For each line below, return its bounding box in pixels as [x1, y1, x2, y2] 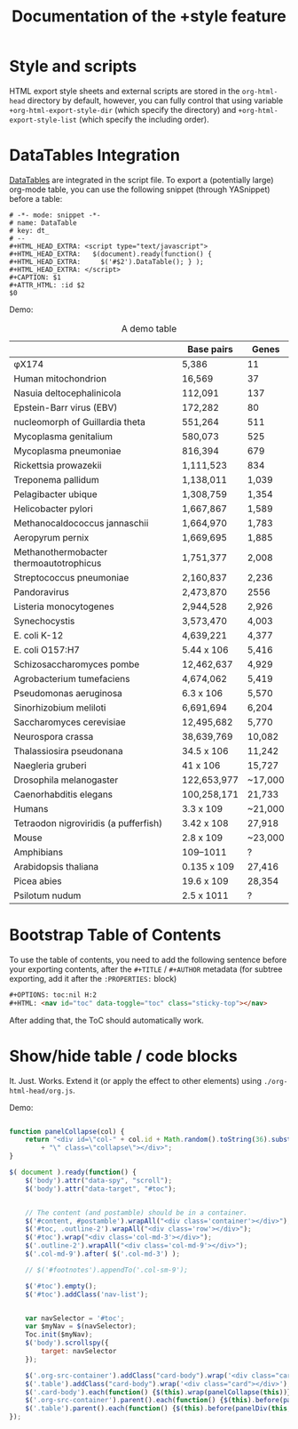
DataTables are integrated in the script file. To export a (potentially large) [9, 174, 274, 185]
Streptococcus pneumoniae [13, 571, 129, 583]
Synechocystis [13, 614, 75, 627]
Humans [13, 802, 49, 815]
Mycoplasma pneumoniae [13, 445, 122, 457]
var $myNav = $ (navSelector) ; [25, 1322, 137, 1331]
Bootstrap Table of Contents [9, 925, 222, 945]
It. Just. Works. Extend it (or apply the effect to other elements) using [9, 1075, 262, 1086]
